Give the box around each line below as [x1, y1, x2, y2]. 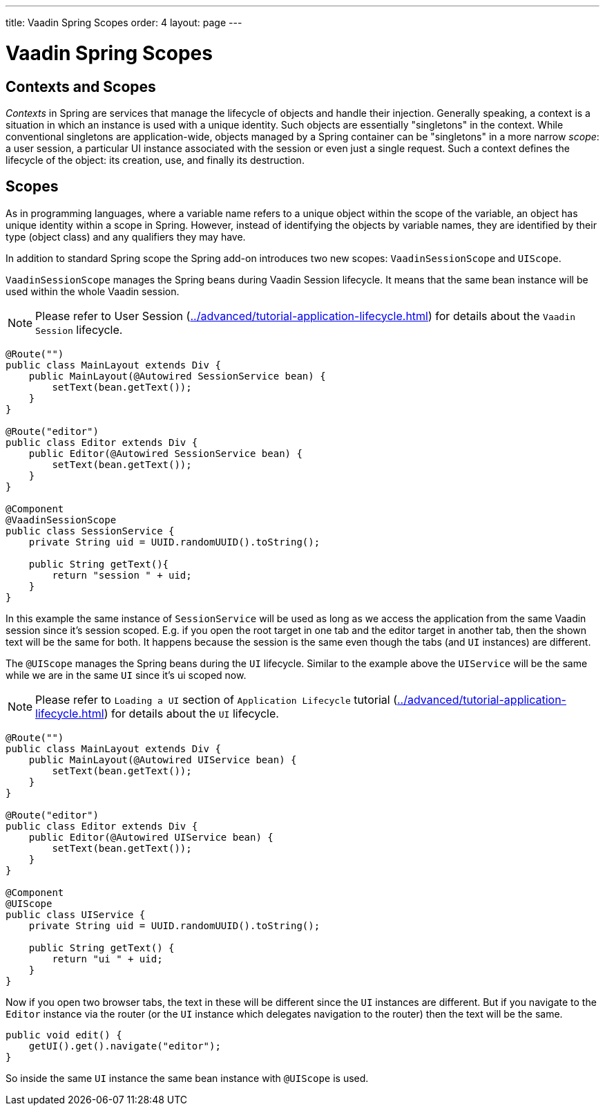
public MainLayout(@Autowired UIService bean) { [28, 754, 297, 765]
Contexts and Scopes [6, 77, 156, 95]
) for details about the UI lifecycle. [104, 706, 279, 720]
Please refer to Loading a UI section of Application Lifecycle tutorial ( [35, 692, 397, 707]
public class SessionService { [6, 525, 175, 536]
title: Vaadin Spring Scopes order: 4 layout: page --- [6, 17, 242, 28]
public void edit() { [6, 1029, 122, 1040]
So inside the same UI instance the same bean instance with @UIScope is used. [6, 1072, 369, 1084]
